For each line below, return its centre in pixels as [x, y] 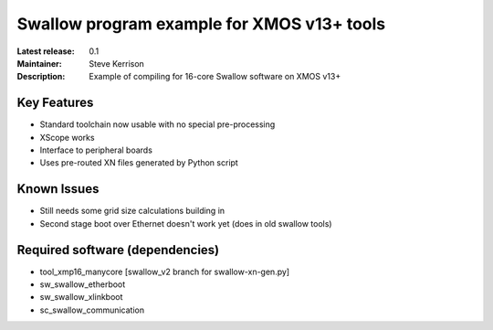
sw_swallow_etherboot [83, 284]
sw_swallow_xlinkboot [81, 297]
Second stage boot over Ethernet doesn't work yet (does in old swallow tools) [186, 223]
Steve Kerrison [117, 63]
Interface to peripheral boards [96, 150]
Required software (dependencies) [118, 250]
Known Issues [58, 189]
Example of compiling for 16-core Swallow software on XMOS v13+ [215, 77]
